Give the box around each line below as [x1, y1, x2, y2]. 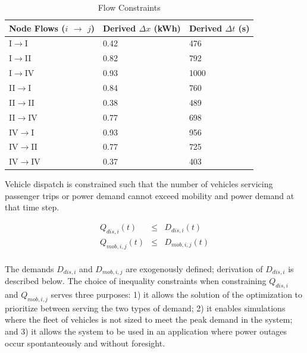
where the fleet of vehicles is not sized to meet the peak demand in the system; [5, 313, 293, 326]
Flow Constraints [98, 1, 161, 13]
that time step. [5, 201, 59, 213]
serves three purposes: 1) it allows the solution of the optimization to [51, 288, 303, 300]
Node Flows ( [9, 21, 65, 34]
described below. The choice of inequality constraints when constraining [5, 275, 267, 287]
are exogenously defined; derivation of [126, 262, 263, 275]
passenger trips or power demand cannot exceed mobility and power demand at [5, 189, 295, 201]
